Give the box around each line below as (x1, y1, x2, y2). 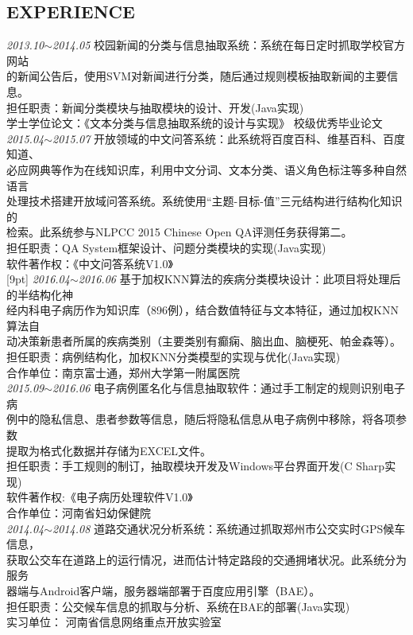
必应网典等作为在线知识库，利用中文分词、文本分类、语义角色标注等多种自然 (6, 161, 407, 177)
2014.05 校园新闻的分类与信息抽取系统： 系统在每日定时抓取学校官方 (52, 37, 405, 53)
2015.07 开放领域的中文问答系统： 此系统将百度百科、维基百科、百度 (52, 130, 405, 146)
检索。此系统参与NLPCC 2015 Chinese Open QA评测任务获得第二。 (6, 224, 353, 240)
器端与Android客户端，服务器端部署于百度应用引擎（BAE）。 (6, 582, 321, 598)
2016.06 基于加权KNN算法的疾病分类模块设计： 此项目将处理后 (78, 271, 401, 287)
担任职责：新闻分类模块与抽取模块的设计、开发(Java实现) (6, 99, 304, 115)
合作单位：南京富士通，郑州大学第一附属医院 (6, 364, 240, 380)
